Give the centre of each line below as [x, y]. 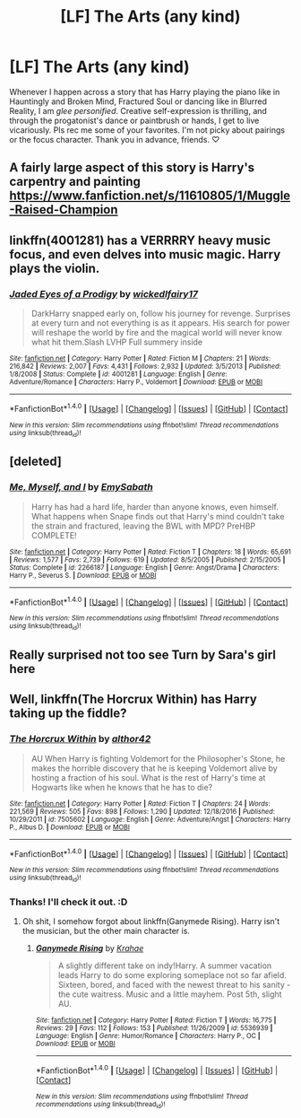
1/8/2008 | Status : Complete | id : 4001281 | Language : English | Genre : [119, 374]
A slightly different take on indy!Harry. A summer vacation [165, 965]
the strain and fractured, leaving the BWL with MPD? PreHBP [143, 526]
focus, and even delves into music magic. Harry [145, 254]
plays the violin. [55, 268]
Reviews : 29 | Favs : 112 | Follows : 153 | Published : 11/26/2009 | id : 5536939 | [154, 1028]
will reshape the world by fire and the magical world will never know [156, 333]
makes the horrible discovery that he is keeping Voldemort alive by [154, 768]
